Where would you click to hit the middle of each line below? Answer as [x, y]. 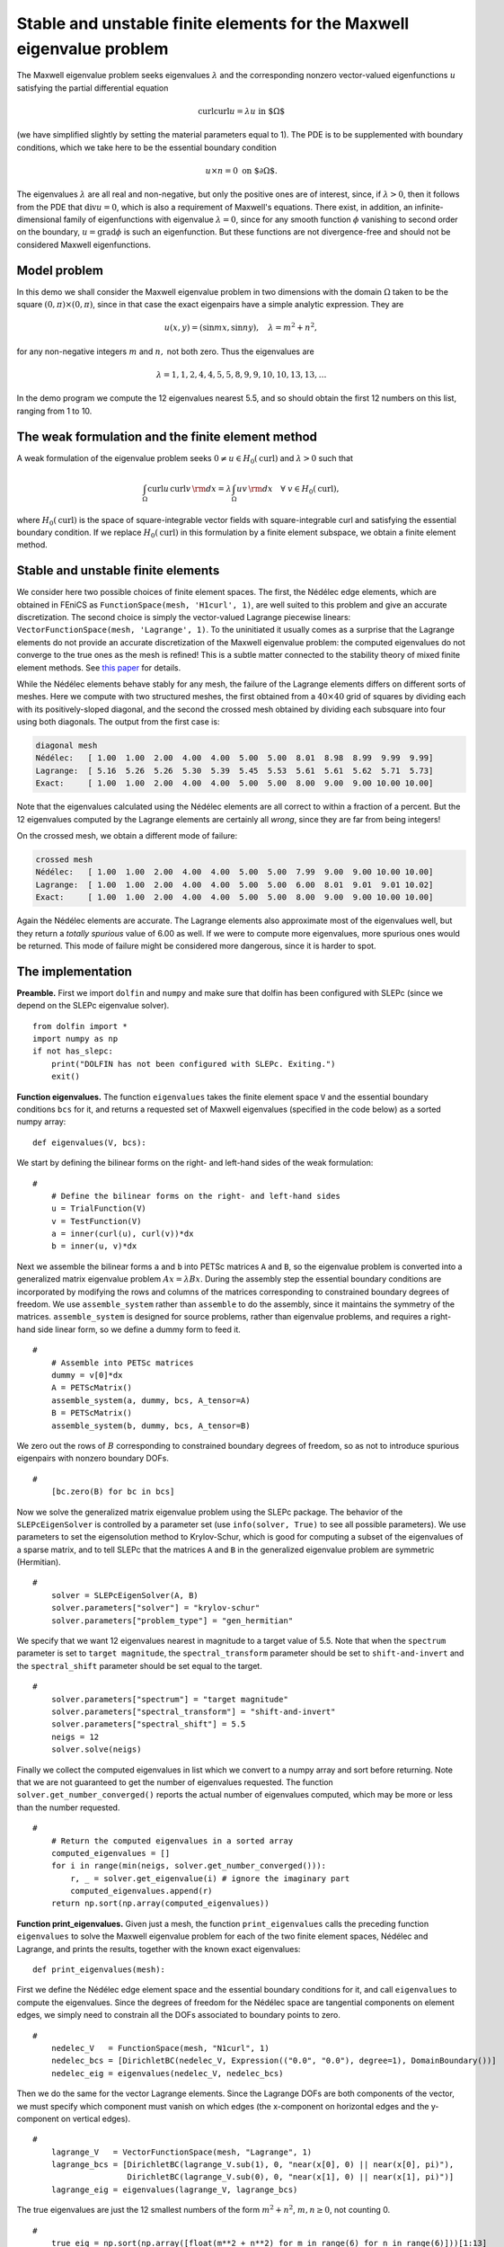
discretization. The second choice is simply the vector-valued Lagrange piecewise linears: [184, 617]
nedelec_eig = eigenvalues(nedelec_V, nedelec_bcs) [167, 2073]
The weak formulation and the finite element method [167, 436]
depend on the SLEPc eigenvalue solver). [93, 1006]
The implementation [74, 971]
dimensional [39, 219]
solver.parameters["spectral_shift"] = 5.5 [148, 1724]
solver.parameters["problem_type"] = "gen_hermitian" [172, 1621]
